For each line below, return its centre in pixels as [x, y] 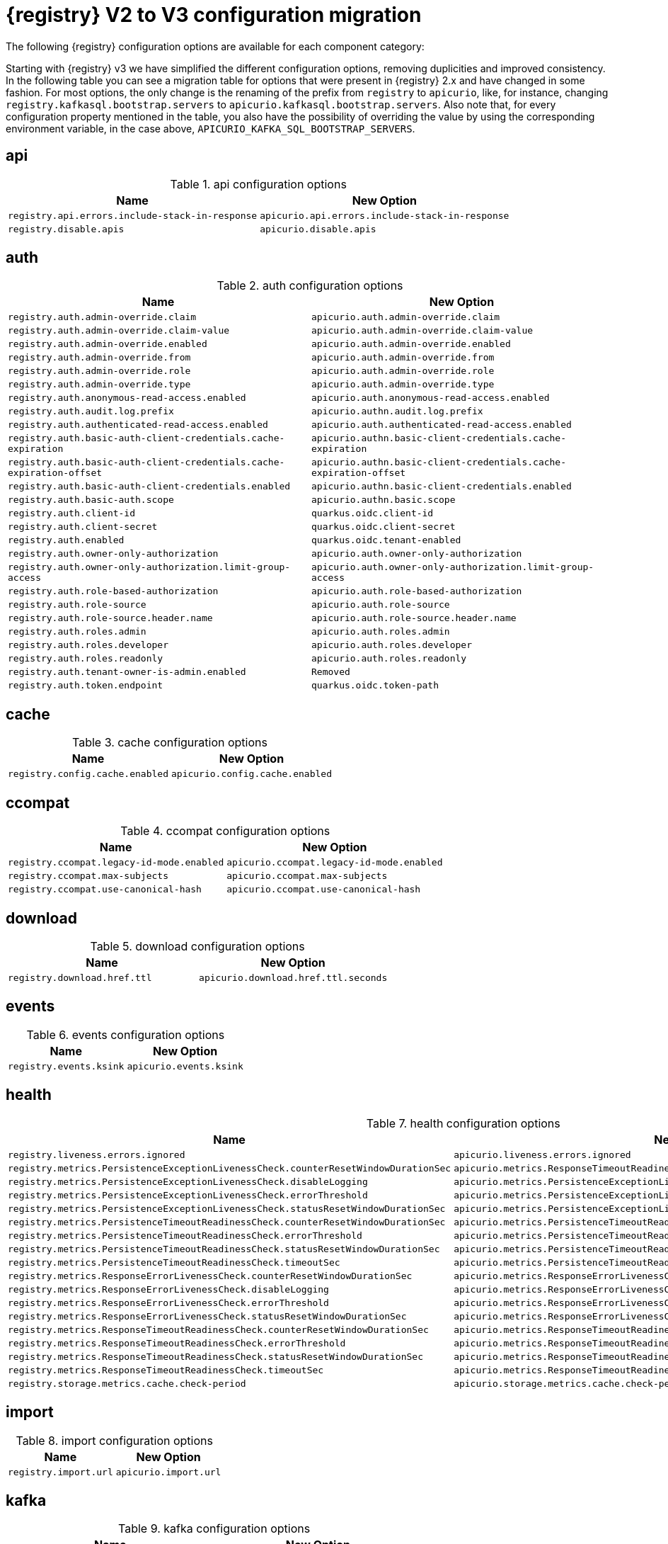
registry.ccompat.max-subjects [88, 876]
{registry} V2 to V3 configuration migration [214, 15]
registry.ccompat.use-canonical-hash [105, 890]
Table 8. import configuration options [114, 1440]
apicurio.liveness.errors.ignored [542, 1154]
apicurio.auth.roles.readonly [389, 659]
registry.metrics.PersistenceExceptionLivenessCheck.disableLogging [188, 1181]
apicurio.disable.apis [318, 229]
